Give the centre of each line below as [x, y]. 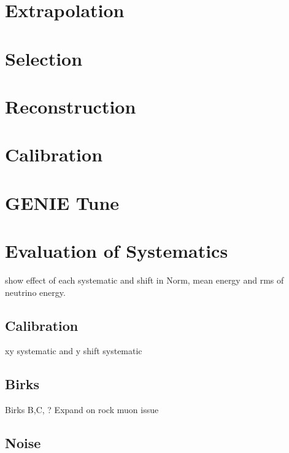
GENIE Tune [62, 202]
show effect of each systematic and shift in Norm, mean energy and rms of [144, 280]
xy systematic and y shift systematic [74, 351]
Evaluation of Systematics [117, 251]
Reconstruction [71, 106]
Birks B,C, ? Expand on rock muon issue [82, 410]
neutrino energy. [35, 292]
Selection [44, 58]
